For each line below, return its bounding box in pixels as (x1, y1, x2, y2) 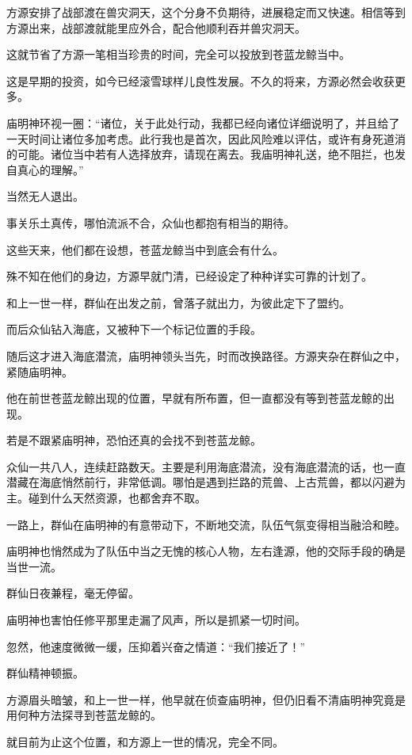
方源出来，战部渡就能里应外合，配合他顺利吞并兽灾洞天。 (6, 19, 306, 36)
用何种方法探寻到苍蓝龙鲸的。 (6, 707, 162, 723)
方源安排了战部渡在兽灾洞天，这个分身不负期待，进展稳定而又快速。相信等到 (6, 4, 406, 20)
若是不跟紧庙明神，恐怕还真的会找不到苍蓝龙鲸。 (6, 432, 261, 448)
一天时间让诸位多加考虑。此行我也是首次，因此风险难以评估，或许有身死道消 (6, 130, 406, 147)
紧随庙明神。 (6, 363, 73, 379)
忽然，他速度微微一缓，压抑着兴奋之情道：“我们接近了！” (6, 638, 306, 654)
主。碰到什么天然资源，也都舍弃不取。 (6, 490, 206, 506)
